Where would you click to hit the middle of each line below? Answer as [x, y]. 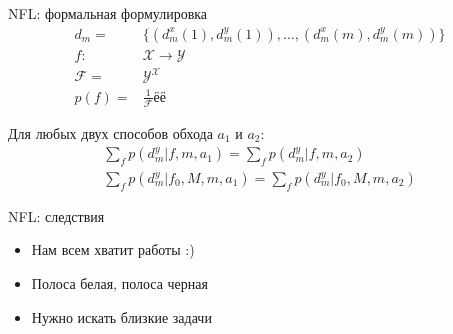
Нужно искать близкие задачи [121, 316]
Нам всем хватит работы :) [113, 249]
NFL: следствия [56, 215]
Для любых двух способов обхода [110, 132]
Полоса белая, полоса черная [119, 283]
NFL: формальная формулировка [108, 13]
